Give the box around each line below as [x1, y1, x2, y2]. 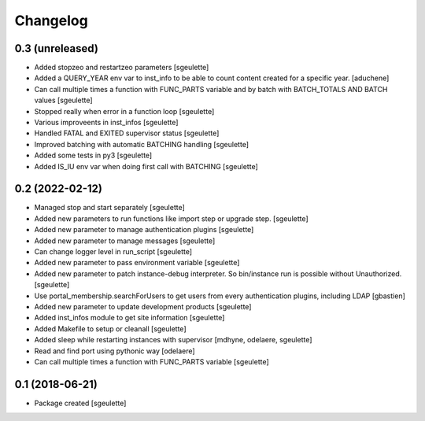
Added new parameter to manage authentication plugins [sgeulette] [34, 225, 254, 235]
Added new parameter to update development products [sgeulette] [34, 302, 252, 311]
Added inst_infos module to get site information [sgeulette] [34, 313, 225, 323]
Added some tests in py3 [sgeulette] [34, 150, 153, 161]
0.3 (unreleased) [14, 42, 98, 55]
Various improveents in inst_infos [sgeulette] [34, 118, 179, 127]
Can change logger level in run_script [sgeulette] [34, 247, 193, 257]
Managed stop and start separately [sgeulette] [34, 203, 185, 212]
